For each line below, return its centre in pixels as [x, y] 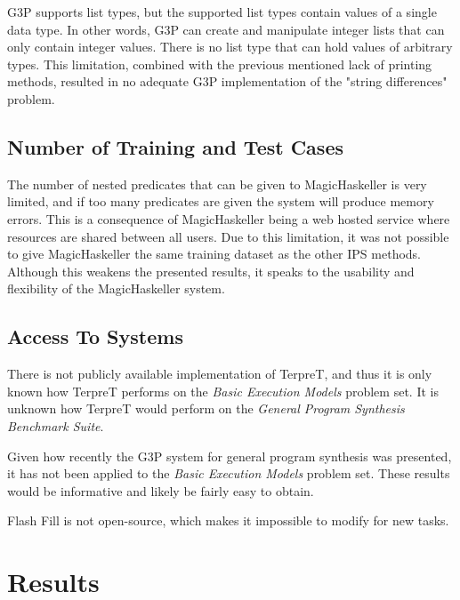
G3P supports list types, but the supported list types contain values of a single [222, 12]
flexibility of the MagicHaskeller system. [116, 288]
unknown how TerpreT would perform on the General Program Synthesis [206, 408]
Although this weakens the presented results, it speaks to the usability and [211, 271]
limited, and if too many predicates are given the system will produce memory [221, 201]
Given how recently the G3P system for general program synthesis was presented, [230, 456]
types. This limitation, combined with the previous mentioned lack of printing [220, 64]
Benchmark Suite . [56, 425]
